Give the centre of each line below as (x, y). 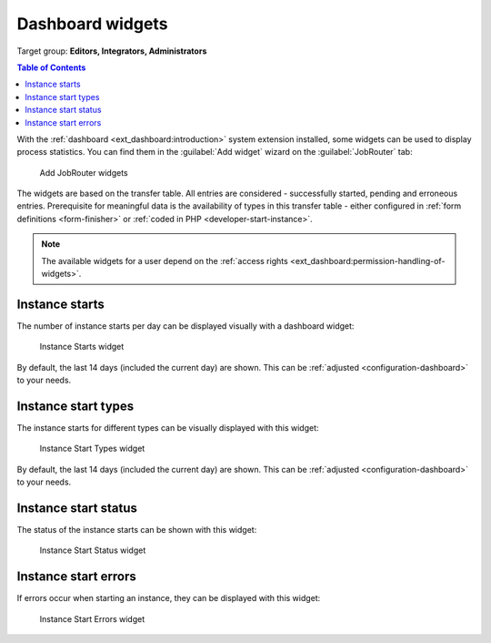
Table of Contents (51, 67)
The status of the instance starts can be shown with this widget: (137, 530)
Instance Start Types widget (92, 449)
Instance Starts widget (82, 347)
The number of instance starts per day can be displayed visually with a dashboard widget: (185, 326)
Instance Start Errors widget (92, 618)
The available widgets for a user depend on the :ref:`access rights (165, 260)
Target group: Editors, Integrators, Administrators (112, 51)
